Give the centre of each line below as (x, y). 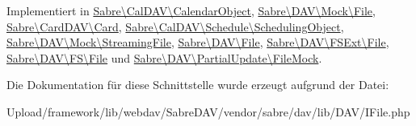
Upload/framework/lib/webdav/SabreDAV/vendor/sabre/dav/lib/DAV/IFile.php (208, 111)
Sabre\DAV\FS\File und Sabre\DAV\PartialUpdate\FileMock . (164, 57)
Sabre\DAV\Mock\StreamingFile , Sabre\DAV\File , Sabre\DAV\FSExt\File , (198, 42)
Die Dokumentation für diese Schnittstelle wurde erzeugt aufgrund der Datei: (198, 85)
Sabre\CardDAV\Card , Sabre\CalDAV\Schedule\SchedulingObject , (175, 26)
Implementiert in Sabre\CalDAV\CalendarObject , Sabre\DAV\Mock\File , (191, 10)
